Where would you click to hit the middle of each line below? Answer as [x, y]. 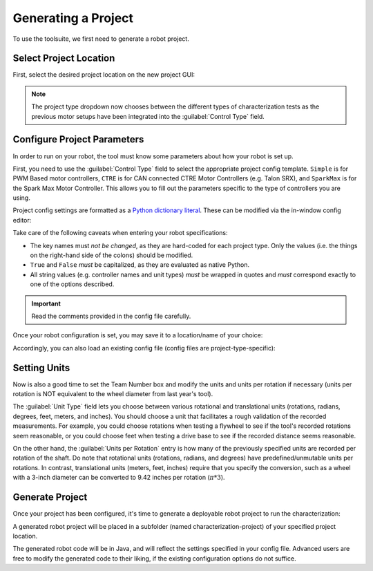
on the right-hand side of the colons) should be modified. [112, 255]
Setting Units [41, 367]
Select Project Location [64, 58]
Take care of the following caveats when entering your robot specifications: [120, 233]
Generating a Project [73, 18]
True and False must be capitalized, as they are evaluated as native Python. [140, 265]
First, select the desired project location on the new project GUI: [104, 75]
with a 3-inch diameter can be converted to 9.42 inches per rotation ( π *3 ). [119, 478]
